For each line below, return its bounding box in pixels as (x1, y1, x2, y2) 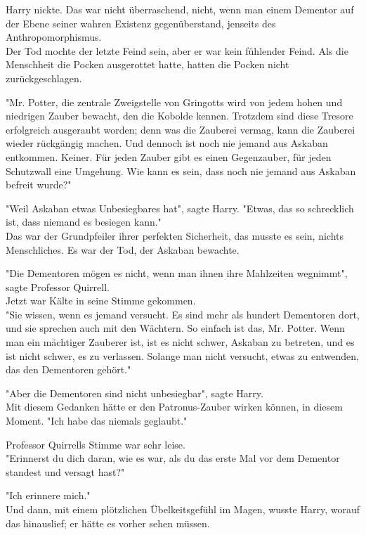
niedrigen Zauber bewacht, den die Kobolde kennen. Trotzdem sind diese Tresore (6, 108, 353, 123)
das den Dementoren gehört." (6, 362, 131, 377)
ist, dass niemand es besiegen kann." (6, 214, 162, 229)
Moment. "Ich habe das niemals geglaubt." (6, 413, 188, 428)
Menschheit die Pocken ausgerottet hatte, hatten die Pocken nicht (6, 57, 289, 72)
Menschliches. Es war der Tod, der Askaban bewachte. (6, 242, 240, 257)
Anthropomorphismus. (6, 30, 102, 44)
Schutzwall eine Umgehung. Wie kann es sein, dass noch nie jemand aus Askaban (6, 163, 356, 178)
